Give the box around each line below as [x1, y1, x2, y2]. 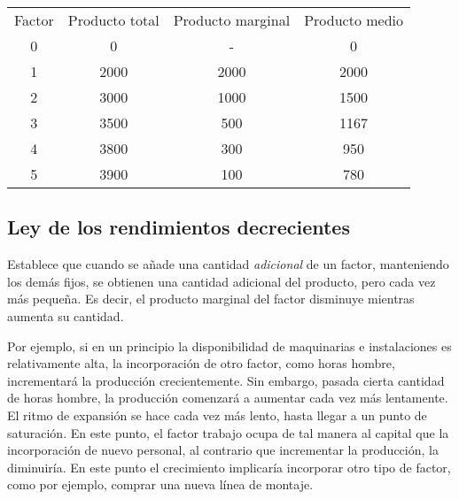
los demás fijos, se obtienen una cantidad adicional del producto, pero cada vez [7, 272, 436, 290]
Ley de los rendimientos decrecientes [7, 213, 350, 241]
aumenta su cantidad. [7, 306, 124, 325]
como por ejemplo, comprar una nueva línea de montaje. [7, 475, 314, 494]
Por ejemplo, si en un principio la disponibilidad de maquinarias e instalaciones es [7, 336, 452, 355]
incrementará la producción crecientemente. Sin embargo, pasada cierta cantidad [7, 371, 445, 389]
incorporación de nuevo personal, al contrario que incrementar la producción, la [7, 441, 439, 459]
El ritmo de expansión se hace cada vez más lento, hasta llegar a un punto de [7, 405, 427, 424]
